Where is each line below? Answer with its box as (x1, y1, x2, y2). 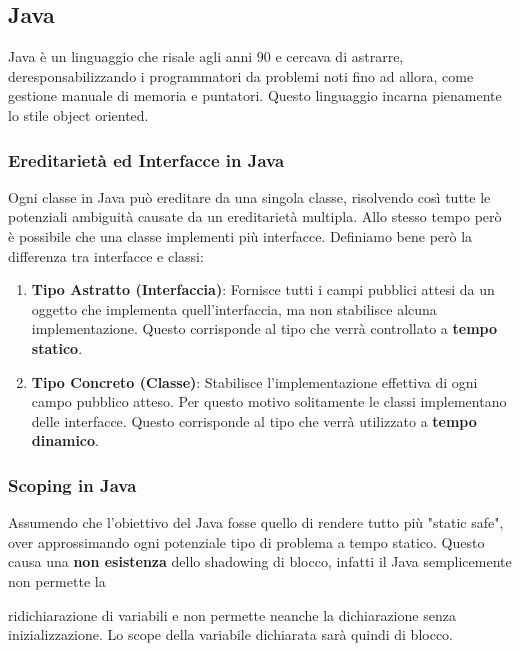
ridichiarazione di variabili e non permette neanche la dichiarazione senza (8, 604, 456, 625)
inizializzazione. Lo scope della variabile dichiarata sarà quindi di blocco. (8, 624, 453, 645)
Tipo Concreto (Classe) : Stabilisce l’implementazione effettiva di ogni (31, 371, 478, 392)
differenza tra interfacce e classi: (8, 245, 204, 266)
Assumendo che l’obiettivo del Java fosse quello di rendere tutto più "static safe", (8, 512, 504, 533)
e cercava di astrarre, (275, 46, 404, 67)
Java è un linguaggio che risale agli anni (8, 46, 253, 67)
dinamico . (31, 430, 99, 451)
